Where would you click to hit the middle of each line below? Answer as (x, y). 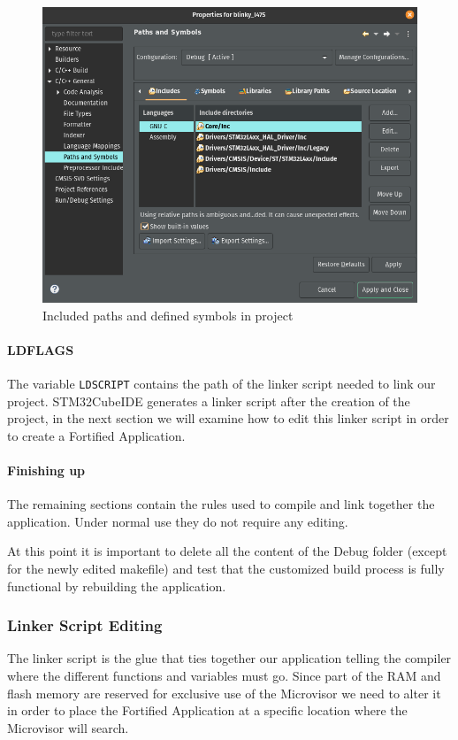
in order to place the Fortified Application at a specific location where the (207, 710)
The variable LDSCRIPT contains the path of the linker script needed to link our (221, 384)
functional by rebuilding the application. (117, 586)
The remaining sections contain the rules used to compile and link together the (221, 504)
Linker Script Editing (85, 625)
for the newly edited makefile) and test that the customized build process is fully (226, 569)
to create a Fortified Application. (96, 435)
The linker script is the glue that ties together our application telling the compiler (229, 658)
